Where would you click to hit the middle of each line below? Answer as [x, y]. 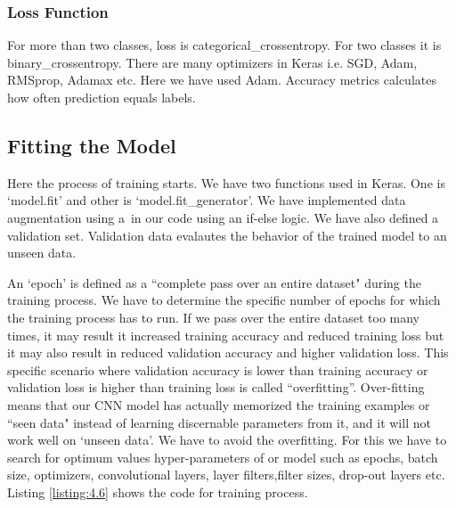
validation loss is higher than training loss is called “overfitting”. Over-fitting [216, 387]
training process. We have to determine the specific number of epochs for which [224, 300]
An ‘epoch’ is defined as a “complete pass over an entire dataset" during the [214, 282]
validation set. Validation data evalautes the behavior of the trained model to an [227, 235]
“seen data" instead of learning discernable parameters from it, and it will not [219, 422]
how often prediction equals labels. [102, 97]
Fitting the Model [92, 145]
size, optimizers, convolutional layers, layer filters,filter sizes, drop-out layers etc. [226, 475]
